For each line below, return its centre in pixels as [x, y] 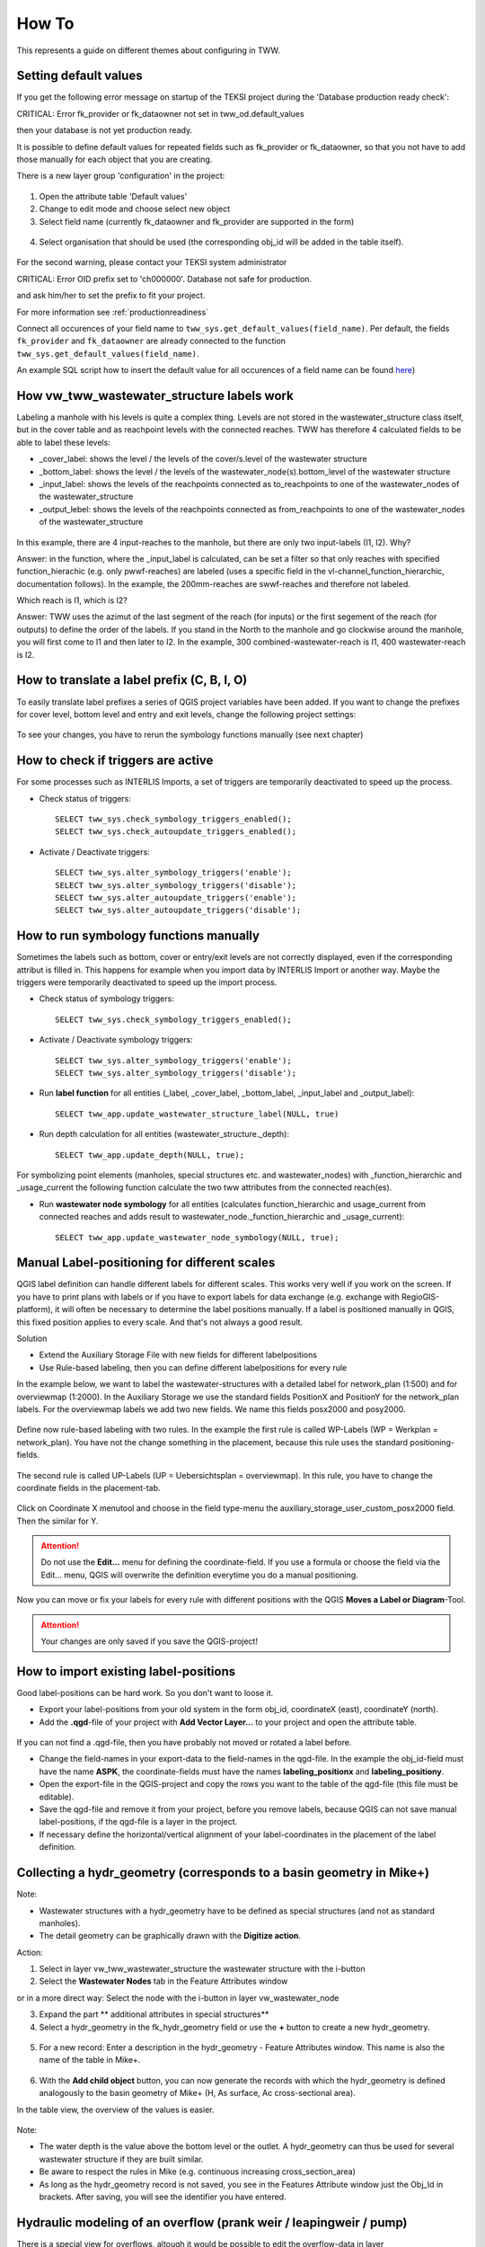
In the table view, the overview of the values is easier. [115, 2109]
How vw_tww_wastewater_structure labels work [155, 395]
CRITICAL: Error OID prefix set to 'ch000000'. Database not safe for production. [164, 279]
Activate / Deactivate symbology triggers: [116, 1040]
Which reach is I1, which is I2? [72, 600]
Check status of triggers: [85, 798]
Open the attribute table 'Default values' [113, 196]
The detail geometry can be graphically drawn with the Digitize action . [170, 1936]
